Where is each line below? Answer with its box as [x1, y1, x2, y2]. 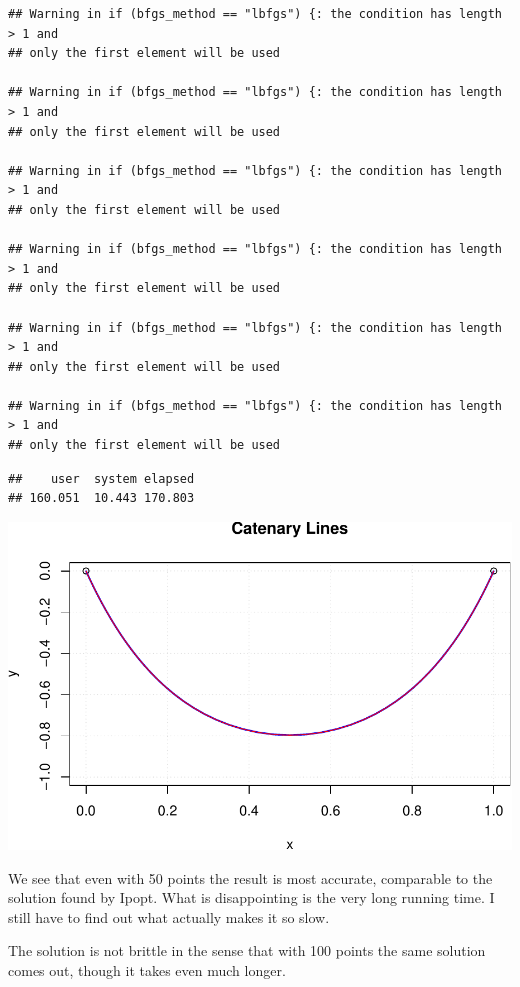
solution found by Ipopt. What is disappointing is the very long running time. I [8, 887, 495, 908]
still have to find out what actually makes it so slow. [8, 906, 330, 927]
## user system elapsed [8, 471, 195, 486]
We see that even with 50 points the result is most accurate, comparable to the [8, 867, 493, 888]
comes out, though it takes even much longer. [8, 959, 286, 980]
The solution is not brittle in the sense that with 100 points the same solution [8, 940, 486, 961]
